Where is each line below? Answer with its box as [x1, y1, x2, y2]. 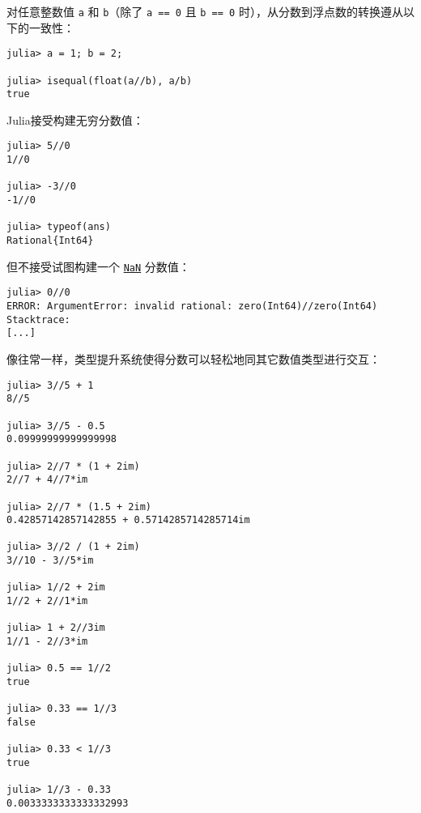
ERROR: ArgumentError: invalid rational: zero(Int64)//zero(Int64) [6, 300, 378, 313]
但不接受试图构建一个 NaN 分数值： [6, 258, 190, 275]
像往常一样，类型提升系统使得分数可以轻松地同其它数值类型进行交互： [6, 351, 381, 367]
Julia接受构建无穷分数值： [6, 111, 144, 128]
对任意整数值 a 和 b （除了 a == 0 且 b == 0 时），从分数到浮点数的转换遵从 [6, 3, 403, 19]
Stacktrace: [6, 313, 70, 326]
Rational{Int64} [6, 235, 94, 247]
